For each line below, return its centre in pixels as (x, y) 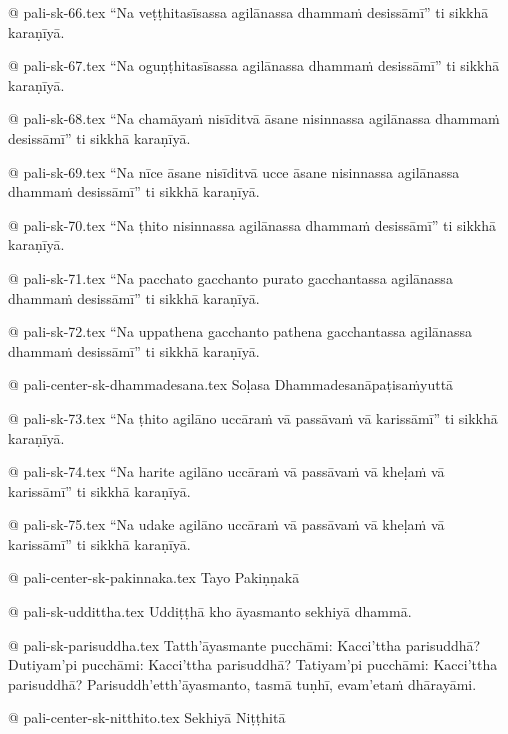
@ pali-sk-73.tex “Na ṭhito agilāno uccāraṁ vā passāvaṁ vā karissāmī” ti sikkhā (253, 417)
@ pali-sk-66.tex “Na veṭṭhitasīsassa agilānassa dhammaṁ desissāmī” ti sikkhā (248, 12)
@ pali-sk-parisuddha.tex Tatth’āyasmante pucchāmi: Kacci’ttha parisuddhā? (244, 644)
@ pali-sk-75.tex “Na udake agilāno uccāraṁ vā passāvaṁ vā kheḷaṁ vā (226, 524)
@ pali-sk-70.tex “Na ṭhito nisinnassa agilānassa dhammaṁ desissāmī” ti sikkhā (252, 224)
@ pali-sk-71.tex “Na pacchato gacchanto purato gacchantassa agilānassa (230, 277)
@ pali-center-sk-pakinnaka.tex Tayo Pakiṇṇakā (154, 577)
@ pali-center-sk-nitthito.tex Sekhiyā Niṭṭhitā (147, 717)
